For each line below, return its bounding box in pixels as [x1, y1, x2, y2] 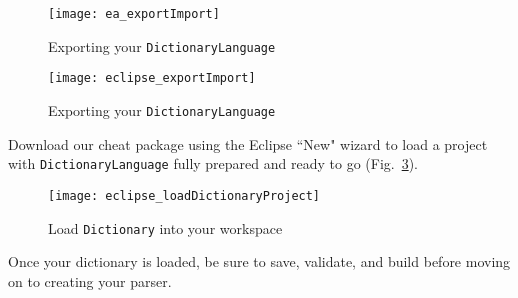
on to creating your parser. [8, 270, 172, 291]
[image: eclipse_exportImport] [48, 71, 256, 86]
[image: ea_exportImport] [48, 7, 220, 21]
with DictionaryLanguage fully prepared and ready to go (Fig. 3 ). [8, 153, 419, 174]
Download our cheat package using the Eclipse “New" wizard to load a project [8, 133, 488, 154]
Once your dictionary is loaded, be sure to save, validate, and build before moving [8, 251, 511, 272]
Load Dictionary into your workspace [48, 217, 283, 238]
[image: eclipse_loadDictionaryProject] [48, 188, 321, 203]
